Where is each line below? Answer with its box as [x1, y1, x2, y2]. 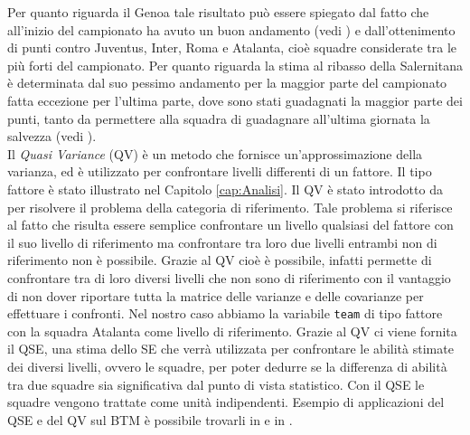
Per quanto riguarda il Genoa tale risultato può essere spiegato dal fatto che [7, 3, 429, 21]
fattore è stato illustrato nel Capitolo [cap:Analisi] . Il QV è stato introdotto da [7, 179, 443, 198]
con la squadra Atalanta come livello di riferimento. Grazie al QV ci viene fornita [7, 321, 457, 340]
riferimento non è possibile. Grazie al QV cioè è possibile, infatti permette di [7, 251, 432, 270]
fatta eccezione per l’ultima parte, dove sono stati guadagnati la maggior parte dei [7, 90, 463, 109]
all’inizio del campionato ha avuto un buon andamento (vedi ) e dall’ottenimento [7, 20, 456, 39]
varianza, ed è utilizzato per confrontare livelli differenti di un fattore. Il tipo [7, 162, 432, 181]
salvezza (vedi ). [7, 127, 97, 146]
